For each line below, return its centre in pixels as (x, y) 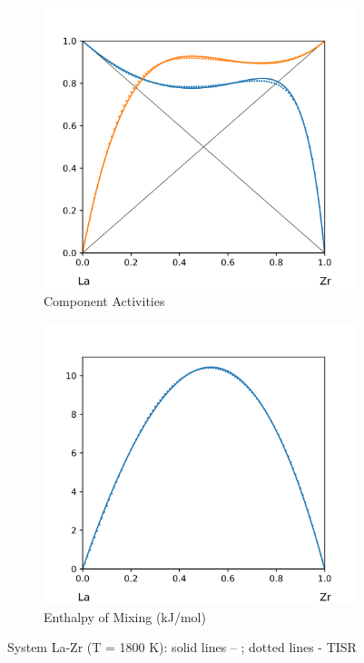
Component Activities (104, 300)
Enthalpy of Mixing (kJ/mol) (125, 616)
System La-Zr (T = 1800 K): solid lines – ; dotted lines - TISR (182, 647)
